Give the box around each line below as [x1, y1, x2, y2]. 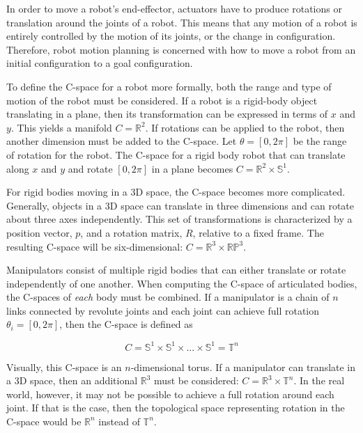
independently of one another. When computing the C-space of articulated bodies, [6, 276, 357, 290]
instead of [98, 414, 140, 428]
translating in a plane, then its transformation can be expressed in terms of [6, 107, 328, 121]
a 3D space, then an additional [6, 373, 138, 388]
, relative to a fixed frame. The [192, 225, 324, 239]
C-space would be [6, 414, 82, 428]
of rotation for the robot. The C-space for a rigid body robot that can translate [6, 147, 346, 162]
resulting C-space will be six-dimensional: [6, 239, 183, 253]
